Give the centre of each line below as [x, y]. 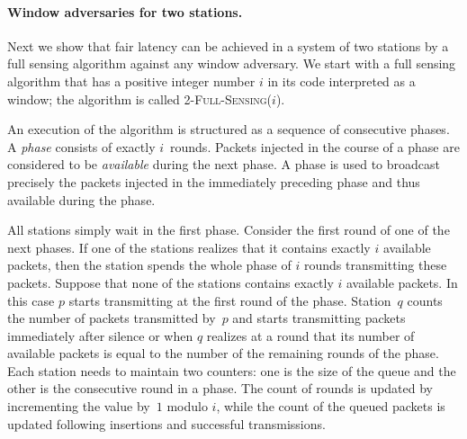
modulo [187, 406]
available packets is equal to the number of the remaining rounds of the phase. [223, 353]
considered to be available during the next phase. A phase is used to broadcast [224, 164]
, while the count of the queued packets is [331, 406]
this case [31, 300]
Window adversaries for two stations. [125, 11]
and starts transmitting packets [319, 318]
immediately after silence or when [100, 335]
